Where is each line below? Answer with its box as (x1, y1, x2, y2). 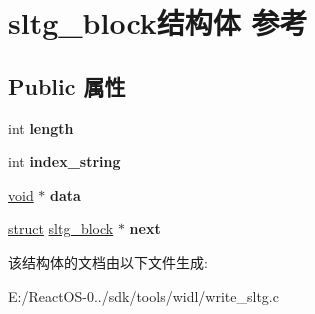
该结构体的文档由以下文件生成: (8, 251, 208, 272)
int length (8, 117, 74, 138)
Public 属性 (8, 70, 126, 101)
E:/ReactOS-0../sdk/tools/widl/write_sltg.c (8, 285, 279, 306)
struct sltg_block (8, 218, 114, 239)
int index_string (8, 151, 121, 172)
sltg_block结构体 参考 (8, 2, 308, 43)
